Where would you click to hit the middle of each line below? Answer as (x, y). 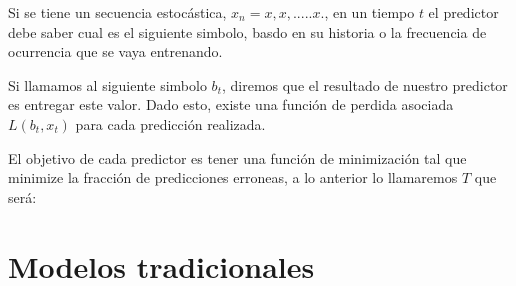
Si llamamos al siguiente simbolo (107, 84)
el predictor (463, 12)
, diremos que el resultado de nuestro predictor (364, 84)
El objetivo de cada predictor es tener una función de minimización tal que (237, 157)
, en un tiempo (369, 12)
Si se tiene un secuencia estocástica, (117, 12)
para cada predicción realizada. (170, 123)
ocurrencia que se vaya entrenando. (115, 51)
